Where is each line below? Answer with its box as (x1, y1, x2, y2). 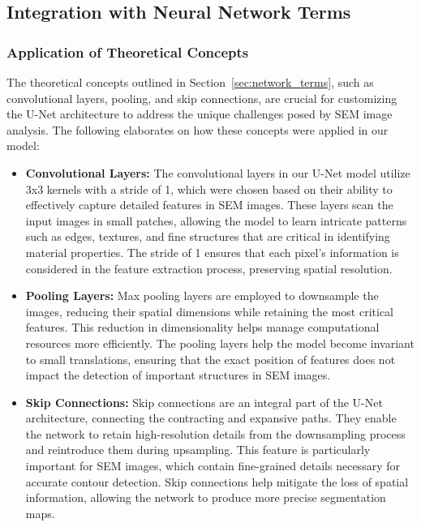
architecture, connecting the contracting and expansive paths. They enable (25, 409, 397, 426)
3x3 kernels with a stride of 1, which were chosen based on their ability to (25, 180, 393, 197)
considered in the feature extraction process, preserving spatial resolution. (25, 259, 393, 276)
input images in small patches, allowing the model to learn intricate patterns (25, 212, 407, 229)
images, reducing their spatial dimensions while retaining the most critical (25, 302, 394, 319)
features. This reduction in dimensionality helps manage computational (25, 319, 380, 336)
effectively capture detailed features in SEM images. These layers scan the (25, 196, 393, 213)
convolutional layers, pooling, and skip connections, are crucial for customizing (6, 89, 397, 106)
